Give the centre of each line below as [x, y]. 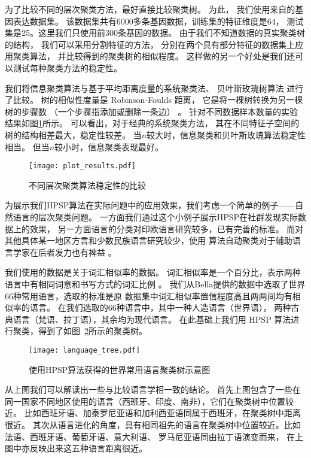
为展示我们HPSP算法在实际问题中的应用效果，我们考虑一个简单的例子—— [150, 205]
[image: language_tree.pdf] [85, 350]
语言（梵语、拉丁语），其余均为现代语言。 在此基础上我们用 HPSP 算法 [152, 319]
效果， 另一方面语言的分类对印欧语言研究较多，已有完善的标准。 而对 [167, 228]
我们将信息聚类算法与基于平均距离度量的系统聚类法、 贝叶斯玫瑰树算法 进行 [154, 88]
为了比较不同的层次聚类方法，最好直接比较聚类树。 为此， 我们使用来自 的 [150, 9]
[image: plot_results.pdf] [82, 166]
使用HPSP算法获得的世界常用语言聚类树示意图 [120, 369]
